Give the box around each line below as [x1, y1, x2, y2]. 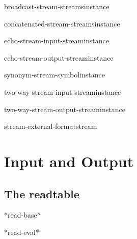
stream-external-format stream [4, 121, 97, 131]
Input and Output [4, 150, 134, 171]
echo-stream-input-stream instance [4, 35, 109, 46]
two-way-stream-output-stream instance [4, 103, 125, 114]
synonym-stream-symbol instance [4, 69, 105, 80]
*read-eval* [4, 226, 39, 237]
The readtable [4, 185, 79, 201]
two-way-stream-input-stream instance [4, 86, 121, 97]
